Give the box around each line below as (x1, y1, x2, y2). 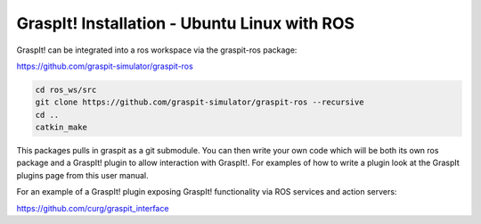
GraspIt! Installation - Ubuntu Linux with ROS (16, 13, 355, 33)
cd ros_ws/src (35, 85, 97, 95)
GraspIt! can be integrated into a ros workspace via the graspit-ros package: (16, 45, 298, 55)
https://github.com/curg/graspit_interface (16, 203, 169, 213)
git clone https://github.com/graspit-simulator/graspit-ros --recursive (35, 97, 364, 107)
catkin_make (35, 122, 88, 133)
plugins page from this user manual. (16, 170, 149, 180)
